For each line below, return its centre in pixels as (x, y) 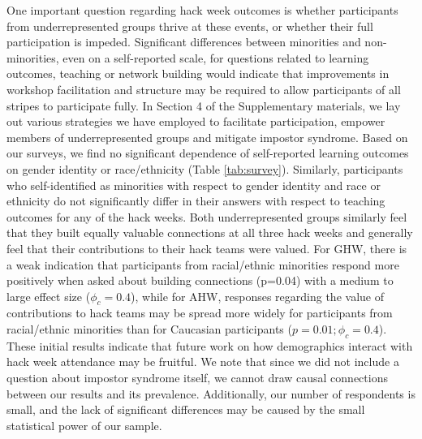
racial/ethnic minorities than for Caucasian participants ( (149, 329)
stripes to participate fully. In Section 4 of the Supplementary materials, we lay (204, 105)
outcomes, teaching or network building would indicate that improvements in (198, 73)
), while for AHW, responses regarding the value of (257, 296)
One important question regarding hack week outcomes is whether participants (202, 10)
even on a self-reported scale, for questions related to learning (216, 57)
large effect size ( (49, 296)
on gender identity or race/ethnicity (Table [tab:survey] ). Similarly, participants (205, 168)
